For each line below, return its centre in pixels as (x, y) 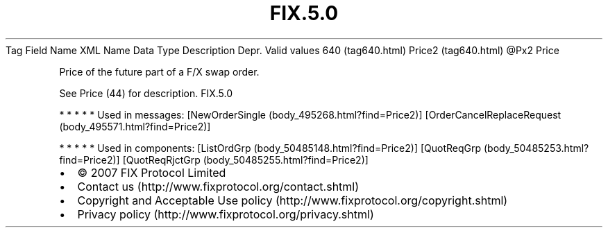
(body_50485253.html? (536, 148)
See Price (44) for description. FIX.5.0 (146, 93)
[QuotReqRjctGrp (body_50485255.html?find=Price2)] (245, 159)
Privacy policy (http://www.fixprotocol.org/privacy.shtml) (226, 214)
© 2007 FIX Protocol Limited (152, 172)
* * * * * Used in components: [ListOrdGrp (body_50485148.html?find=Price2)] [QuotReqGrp (270, 148)
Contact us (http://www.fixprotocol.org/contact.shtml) (218, 186)
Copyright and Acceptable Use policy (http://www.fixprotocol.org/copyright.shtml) (293, 200)
